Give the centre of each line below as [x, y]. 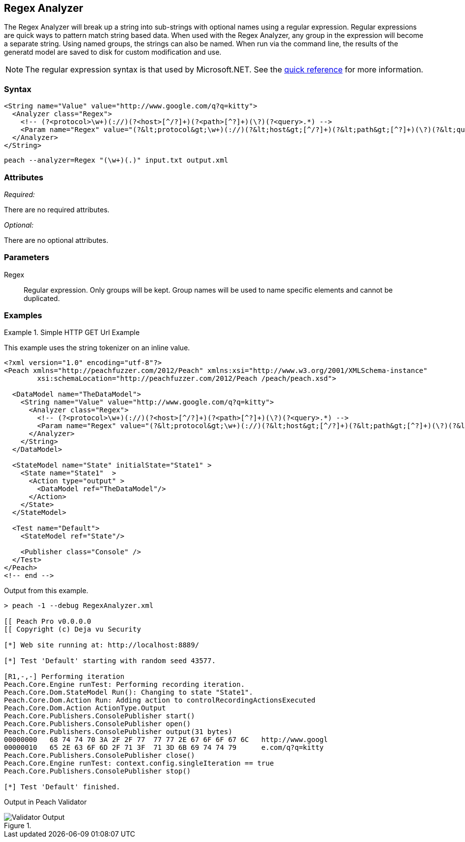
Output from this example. [46, 591]
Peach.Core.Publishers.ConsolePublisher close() [100, 756]
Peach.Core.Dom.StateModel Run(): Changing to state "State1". [129, 692]
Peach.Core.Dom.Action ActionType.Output [85, 708]
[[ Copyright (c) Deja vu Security [73, 629]
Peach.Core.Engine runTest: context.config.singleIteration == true [139, 763]
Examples [23, 316]
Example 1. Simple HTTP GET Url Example [72, 333]
